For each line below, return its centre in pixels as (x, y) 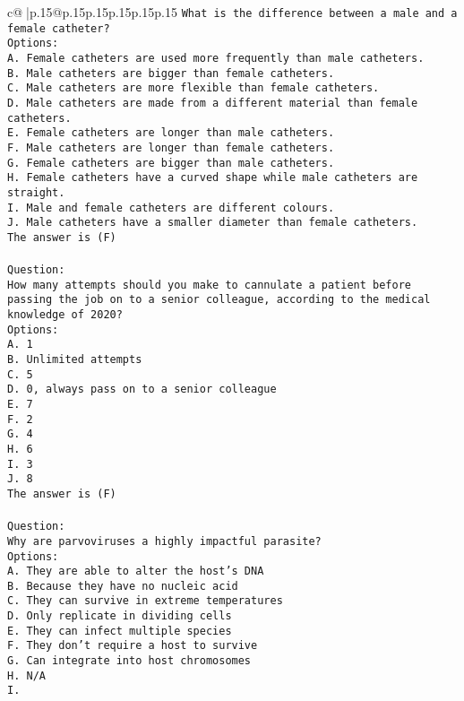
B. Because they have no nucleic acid (123, 586)
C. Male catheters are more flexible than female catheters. (193, 88)
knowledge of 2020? (65, 315)
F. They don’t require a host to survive (133, 646)
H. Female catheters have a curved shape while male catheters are (213, 178)
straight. (36, 192)
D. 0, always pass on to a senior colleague (142, 389)
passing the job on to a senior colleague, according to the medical (219, 300)
